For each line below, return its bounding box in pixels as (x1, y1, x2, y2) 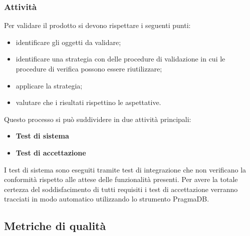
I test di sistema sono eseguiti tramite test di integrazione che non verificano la (4, 164, 246, 174)
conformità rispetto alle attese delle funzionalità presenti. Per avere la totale (4, 174, 238, 184)
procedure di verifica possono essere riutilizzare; (16, 63, 162, 73)
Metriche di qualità (4, 218, 106, 233)
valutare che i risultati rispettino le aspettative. (16, 97, 161, 107)
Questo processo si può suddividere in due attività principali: (4, 113, 191, 124)
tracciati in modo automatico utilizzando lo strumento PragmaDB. (4, 193, 209, 204)
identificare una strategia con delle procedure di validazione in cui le (16, 53, 225, 64)
